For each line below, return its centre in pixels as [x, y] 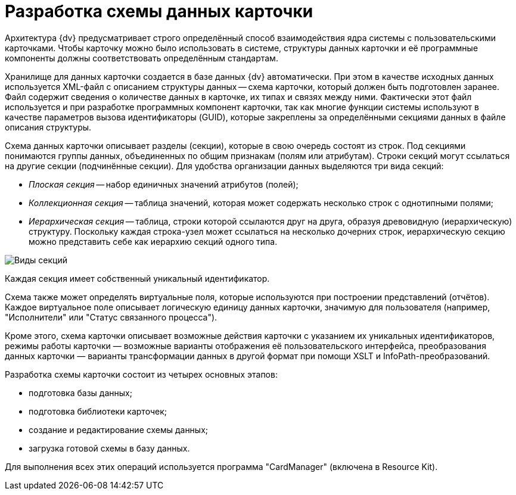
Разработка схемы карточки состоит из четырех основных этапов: [141, 374]
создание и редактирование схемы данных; [119, 429]
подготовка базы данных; [80, 393]
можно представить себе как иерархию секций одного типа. [153, 241]
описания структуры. [48, 127]
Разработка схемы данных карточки [159, 11]
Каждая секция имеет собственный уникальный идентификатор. [137, 278]
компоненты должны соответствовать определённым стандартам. [142, 58]
